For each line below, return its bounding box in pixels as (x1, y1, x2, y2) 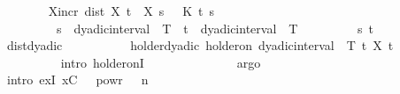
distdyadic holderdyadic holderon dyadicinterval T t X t (6, 36, 394, 54)
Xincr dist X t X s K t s (48, 2, 214, 19)
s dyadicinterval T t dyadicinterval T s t (56, 18, 374, 37)
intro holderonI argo (60, 53, 261, 71)
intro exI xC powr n (6, 70, 149, 89)
